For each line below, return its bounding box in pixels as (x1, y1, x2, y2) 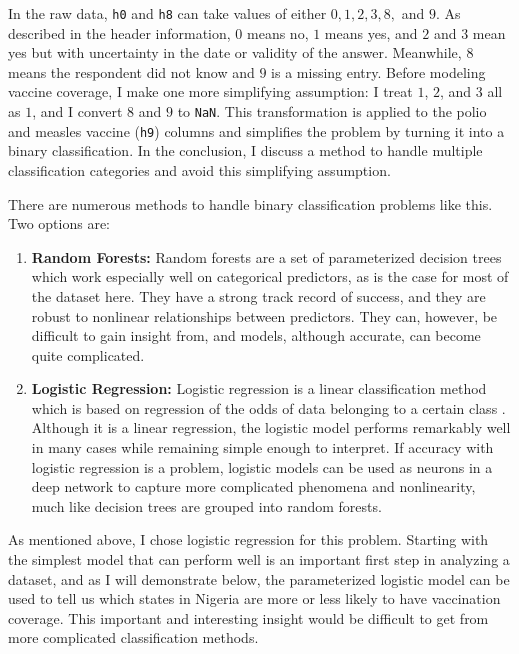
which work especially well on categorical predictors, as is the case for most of (31, 266, 509, 287)
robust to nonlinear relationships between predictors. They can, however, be (31, 305, 498, 326)
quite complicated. (31, 344, 145, 365)
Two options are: (8, 213, 111, 234)
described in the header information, (8, 22, 231, 43)
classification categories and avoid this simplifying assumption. (8, 159, 391, 180)
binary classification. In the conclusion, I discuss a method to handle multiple (8, 140, 483, 161)
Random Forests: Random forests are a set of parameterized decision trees (31, 246, 502, 267)
